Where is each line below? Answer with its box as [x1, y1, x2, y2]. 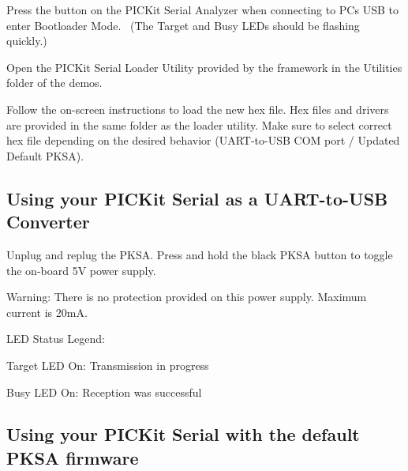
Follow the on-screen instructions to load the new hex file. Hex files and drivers [6, 100, 389, 117]
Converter [6, 209, 90, 234]
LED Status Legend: [6, 330, 105, 347]
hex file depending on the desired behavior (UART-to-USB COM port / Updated [6, 132, 400, 149]
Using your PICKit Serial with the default [6, 422, 360, 447]
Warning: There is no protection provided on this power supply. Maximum [6, 288, 367, 305]
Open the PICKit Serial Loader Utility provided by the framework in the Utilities [6, 58, 402, 75]
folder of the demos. [6, 74, 103, 91]
